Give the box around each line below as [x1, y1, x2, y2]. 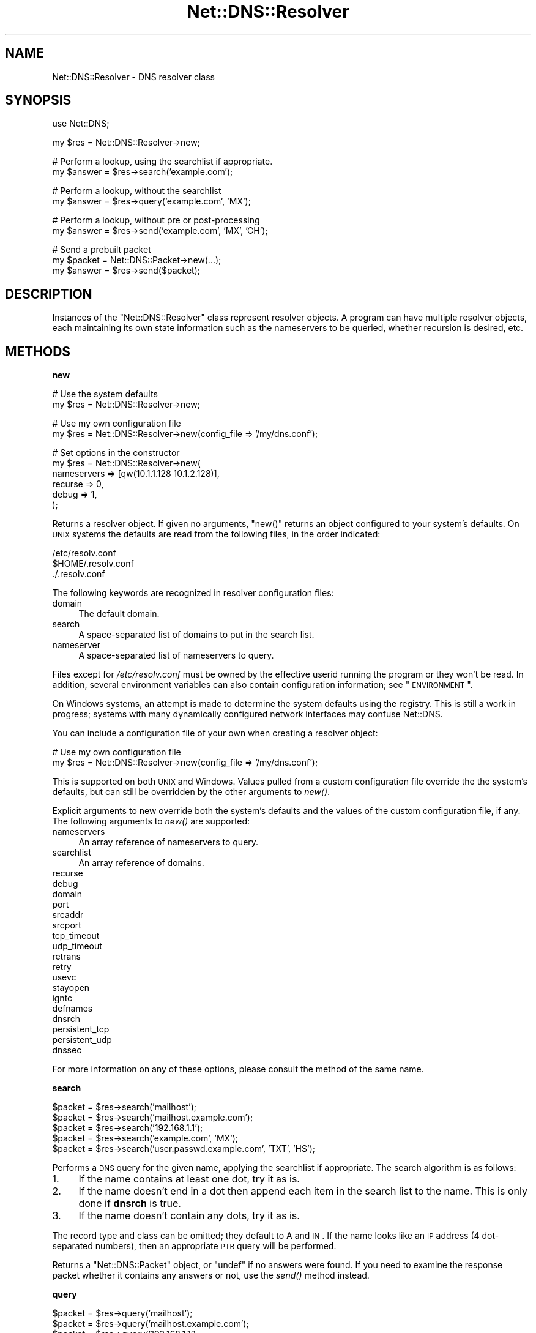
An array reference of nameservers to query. [78, 837, 259, 848]
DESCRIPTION [5, 286, 92, 302]
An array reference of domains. [78, 857, 204, 868]
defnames [52, 1003, 93, 1014]
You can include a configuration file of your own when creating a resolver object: [52, 728, 378, 739]
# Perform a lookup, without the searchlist [52, 185, 221, 196]
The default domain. [78, 608, 160, 619]
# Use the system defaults [52, 389, 158, 400]
